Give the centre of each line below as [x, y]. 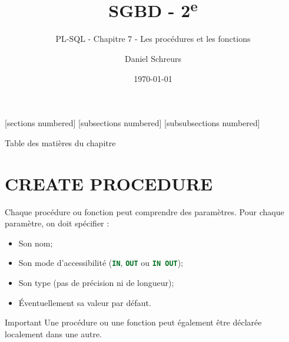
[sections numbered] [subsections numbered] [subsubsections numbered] [132, 123]
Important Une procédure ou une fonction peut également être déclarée [133, 322]
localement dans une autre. [54, 333]
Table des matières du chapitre [60, 142]
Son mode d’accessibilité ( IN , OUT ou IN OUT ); [101, 263]
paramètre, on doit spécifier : [57, 223]
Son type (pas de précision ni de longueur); [96, 282]
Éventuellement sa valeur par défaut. [85, 302]
